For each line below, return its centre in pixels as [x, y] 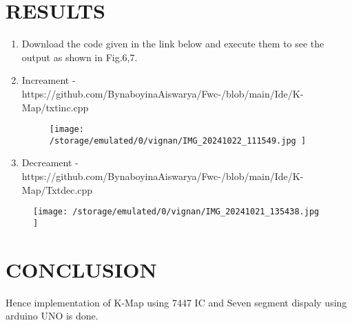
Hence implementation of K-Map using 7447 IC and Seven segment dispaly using [176, 302]
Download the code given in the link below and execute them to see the [173, 44]
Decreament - [50, 162]
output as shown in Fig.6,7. [80, 57]
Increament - [49, 80]
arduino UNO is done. [52, 316]
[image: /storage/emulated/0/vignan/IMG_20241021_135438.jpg [176, 212]
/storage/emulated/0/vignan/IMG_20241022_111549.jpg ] [178, 141]
